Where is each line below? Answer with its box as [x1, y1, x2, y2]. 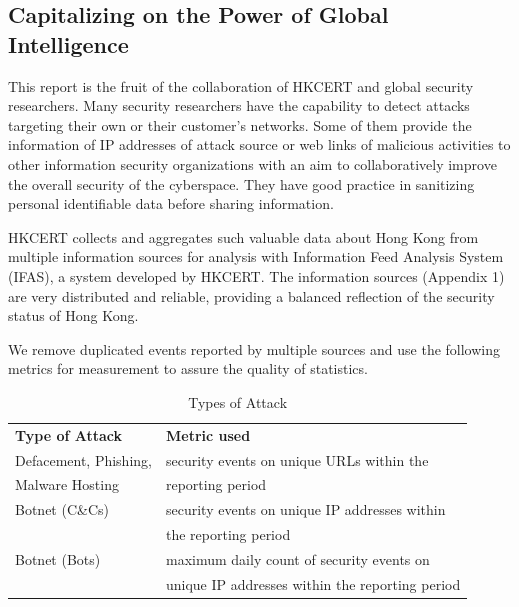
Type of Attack [15, 424, 122, 445]
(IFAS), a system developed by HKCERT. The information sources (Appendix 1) [8, 265, 505, 286]
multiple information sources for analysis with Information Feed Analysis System [8, 246, 504, 267]
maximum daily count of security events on [165, 548, 430, 569]
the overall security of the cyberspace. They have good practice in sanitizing [8, 173, 475, 194]
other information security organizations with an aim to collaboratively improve [8, 153, 497, 174]
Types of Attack [188, 391, 288, 412]
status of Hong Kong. [8, 305, 139, 326]
